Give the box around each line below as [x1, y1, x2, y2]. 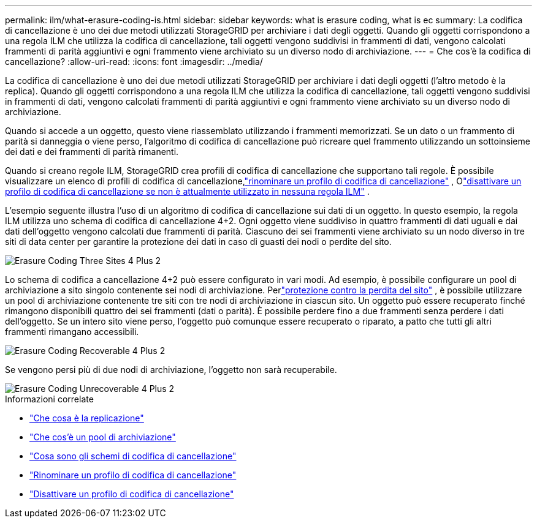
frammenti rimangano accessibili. [5, 326, 139, 337]
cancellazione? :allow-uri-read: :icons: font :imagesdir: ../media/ [5, 56, 263, 67]
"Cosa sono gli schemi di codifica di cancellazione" [29, 451, 237, 461]
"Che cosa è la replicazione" [29, 413, 144, 423]
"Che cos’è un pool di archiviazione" [29, 432, 176, 442]
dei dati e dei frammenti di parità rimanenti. [5, 146, 179, 157]
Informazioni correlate [5, 394, 94, 404]
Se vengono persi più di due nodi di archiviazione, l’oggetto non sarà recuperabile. [5, 364, 337, 375]
